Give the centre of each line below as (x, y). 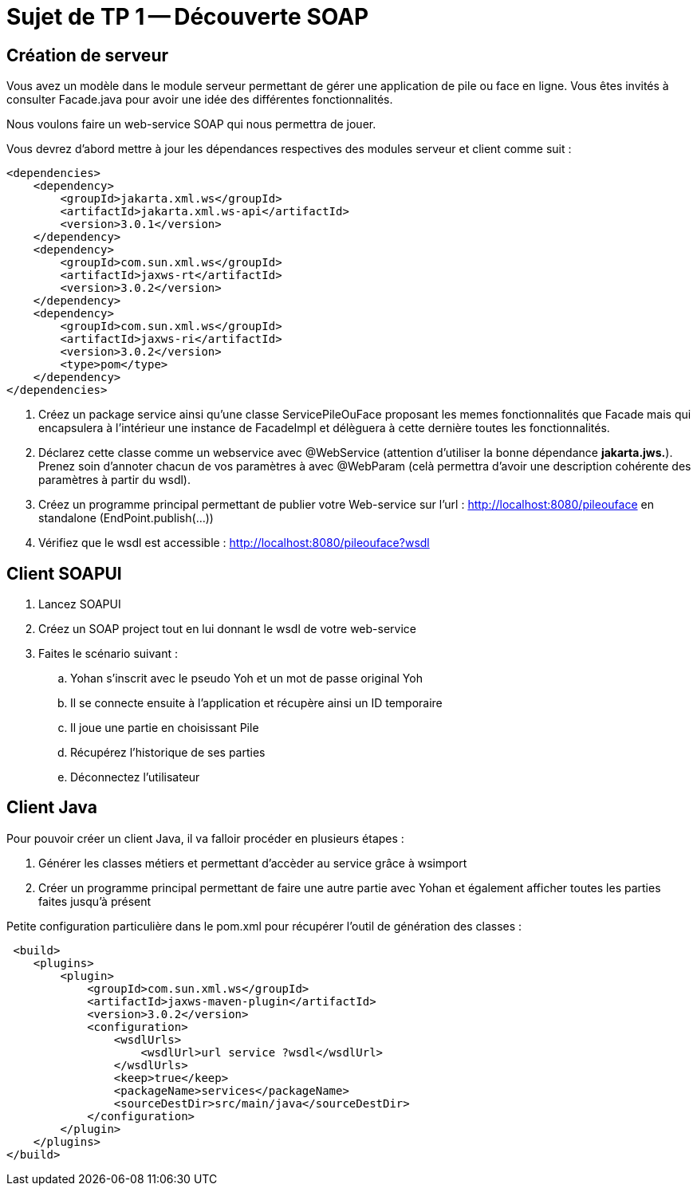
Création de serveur (88, 55)
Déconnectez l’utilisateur (135, 777)
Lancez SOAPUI (80, 604)
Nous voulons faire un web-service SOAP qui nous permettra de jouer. (191, 124)
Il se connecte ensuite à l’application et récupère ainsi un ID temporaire (256, 703)
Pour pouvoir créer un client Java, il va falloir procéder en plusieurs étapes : (205, 838)
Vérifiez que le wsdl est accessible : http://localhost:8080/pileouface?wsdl (234, 543)
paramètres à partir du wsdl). (115, 480)
